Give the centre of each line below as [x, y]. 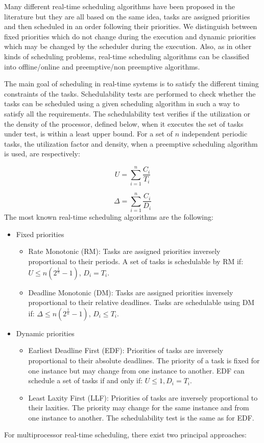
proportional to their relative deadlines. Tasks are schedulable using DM [141, 302]
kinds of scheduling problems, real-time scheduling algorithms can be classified [127, 56]
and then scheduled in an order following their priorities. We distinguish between [131, 26]
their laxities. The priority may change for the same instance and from [139, 407]
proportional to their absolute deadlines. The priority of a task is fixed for [144, 360]
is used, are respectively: [42, 154]
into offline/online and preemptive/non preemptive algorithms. [102, 66]
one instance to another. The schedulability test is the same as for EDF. [141, 417]
